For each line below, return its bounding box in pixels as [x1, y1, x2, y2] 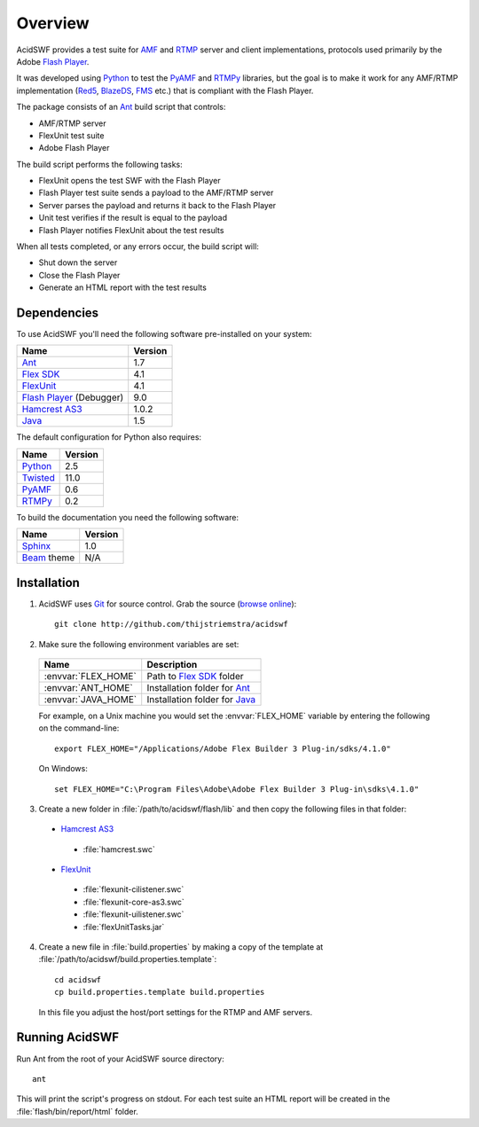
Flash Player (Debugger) [21, 391, 124, 403]
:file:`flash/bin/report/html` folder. [16, 1106, 139, 1116]
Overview [16, 13, 90, 33]
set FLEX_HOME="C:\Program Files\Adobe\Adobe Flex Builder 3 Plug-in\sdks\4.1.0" [54, 784, 420, 794]
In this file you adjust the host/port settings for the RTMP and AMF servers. [38, 1006, 313, 1017]
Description [146, 658, 198, 670]
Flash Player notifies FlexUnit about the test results [38, 224, 224, 235]
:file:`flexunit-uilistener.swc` [82, 909, 185, 920]
